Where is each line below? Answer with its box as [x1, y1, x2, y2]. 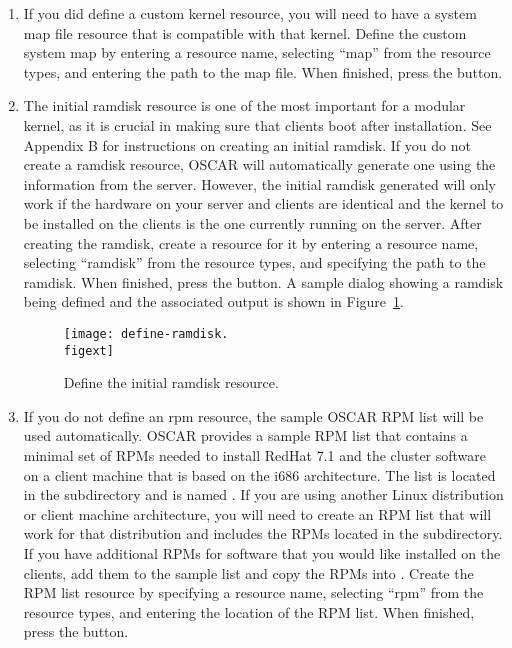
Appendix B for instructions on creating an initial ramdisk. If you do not [23, 134, 471, 155]
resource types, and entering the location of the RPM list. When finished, [23, 601, 475, 622]
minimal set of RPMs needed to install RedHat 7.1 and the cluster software [23, 445, 487, 465]
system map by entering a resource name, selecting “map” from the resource [23, 42, 491, 63]
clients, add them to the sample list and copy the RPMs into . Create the [23, 562, 474, 583]
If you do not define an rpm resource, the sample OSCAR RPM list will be [23, 405, 484, 426]
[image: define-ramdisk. [63, 326, 229, 341]
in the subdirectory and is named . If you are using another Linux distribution [23, 484, 504, 505]
